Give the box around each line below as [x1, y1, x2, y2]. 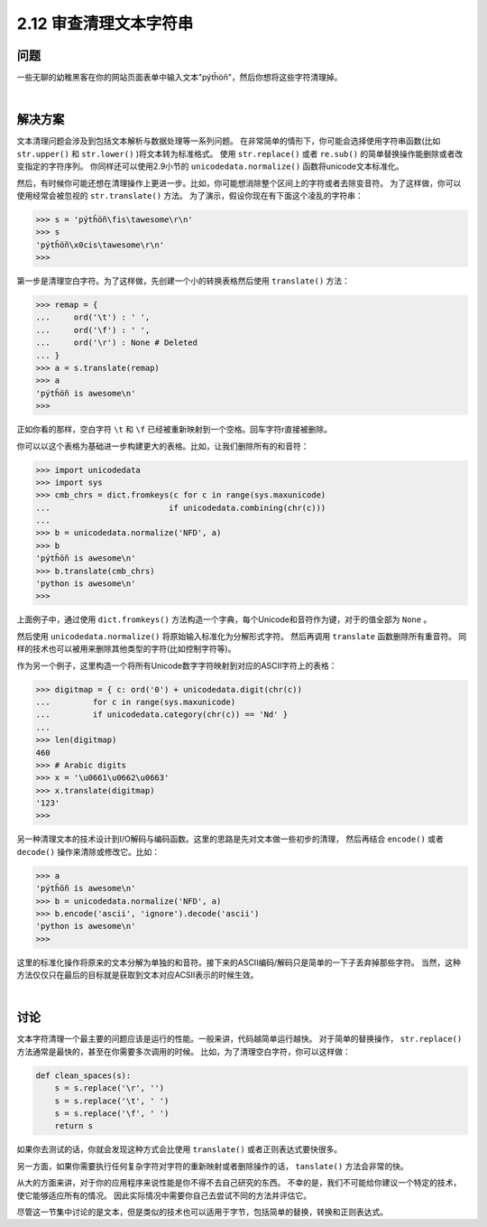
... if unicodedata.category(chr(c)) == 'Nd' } [35, 710, 289, 720]
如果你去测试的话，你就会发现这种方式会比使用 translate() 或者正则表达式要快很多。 [16, 1144, 343, 1155]
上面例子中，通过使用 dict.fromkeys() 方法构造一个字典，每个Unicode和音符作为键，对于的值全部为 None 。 [16, 614, 432, 625]
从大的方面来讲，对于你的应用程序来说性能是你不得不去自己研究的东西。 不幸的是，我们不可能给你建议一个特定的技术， [16, 1177, 462, 1188]
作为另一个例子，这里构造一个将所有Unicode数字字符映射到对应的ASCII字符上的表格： [16, 660, 337, 671]
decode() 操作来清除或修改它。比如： [16, 846, 161, 857]
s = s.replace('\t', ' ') [54, 1095, 170, 1106]
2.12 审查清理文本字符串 [16, 14, 194, 33]
